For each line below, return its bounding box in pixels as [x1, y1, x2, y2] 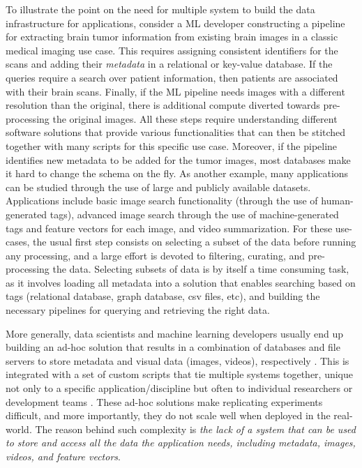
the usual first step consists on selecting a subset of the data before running [33, 234, 356, 249]
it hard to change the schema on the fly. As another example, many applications [6, 166, 349, 181]
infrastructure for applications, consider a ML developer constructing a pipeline [6, 15, 345, 30]
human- [321, 193, 354, 208]
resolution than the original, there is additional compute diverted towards [6, 98, 320, 112]
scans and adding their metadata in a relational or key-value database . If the [6, 56, 333, 71]
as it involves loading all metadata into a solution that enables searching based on [6, 275, 356, 289]
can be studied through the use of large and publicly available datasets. [6, 179, 311, 194]
